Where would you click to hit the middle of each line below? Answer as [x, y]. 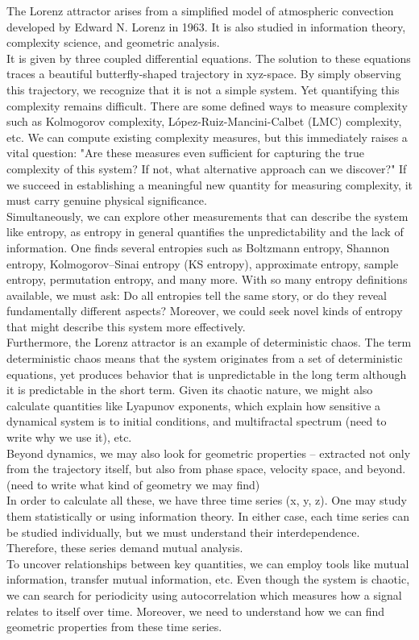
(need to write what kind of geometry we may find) [133, 484]
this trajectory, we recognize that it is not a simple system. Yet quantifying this [203, 89]
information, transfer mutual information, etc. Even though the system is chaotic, [208, 579]
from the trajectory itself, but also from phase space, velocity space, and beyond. [206, 469]
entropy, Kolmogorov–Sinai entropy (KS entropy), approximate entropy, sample [203, 263]
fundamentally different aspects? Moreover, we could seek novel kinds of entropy [205, 311]
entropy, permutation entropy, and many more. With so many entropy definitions [207, 279]
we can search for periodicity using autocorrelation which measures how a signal [204, 594]
